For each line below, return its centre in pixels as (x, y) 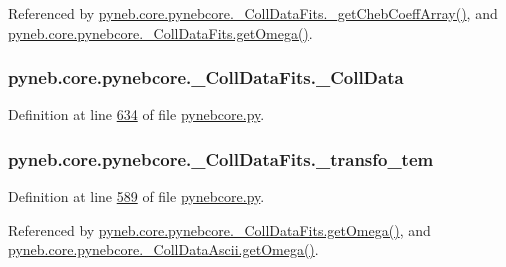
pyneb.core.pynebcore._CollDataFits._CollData (206, 77)
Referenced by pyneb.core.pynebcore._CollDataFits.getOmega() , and (219, 229)
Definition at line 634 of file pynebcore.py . (136, 114)
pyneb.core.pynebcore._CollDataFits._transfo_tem (221, 158)
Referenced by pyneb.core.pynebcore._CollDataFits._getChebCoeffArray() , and (253, 13)
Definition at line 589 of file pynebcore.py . (136, 196)
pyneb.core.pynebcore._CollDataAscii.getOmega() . (163, 249)
